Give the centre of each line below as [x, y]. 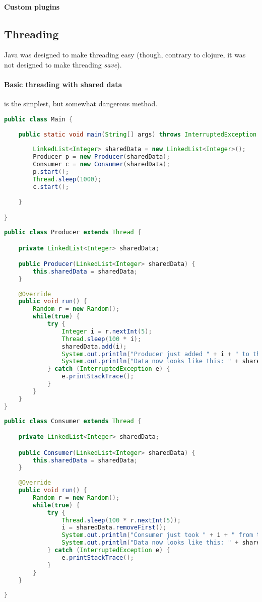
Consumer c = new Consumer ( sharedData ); [102, 164]
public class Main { [39, 119]
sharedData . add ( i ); [94, 346]
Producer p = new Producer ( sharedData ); [102, 157]
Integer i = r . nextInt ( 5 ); [107, 331]
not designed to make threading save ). [63, 64]
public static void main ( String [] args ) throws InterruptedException [138, 134]
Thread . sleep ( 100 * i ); [102, 339]
